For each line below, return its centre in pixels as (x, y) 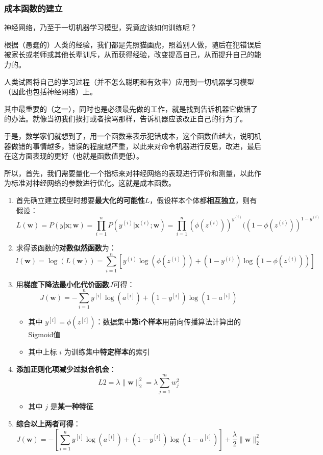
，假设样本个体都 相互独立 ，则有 (203, 200)
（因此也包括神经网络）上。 (51, 92)
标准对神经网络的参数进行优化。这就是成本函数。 (93, 183)
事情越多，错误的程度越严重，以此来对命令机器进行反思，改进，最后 (147, 146)
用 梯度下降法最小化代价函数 (63, 284)
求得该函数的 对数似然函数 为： (66, 247)
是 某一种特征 (72, 406)
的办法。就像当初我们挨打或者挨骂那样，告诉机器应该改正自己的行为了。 (126, 119)
